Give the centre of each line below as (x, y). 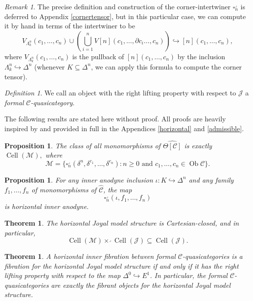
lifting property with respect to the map (63, 275)
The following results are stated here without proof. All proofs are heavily (115, 119)
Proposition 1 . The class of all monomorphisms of (82, 145)
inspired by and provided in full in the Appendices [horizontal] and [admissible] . (124, 128)
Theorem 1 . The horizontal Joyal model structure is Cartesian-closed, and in (122, 222)
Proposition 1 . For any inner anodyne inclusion (79, 179)
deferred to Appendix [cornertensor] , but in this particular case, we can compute (125, 16)
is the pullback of (98, 56)
